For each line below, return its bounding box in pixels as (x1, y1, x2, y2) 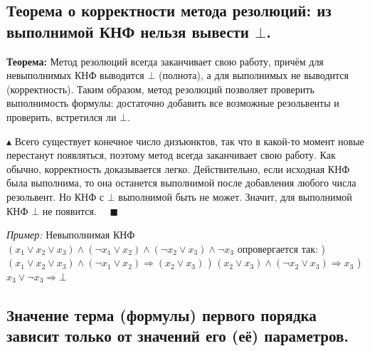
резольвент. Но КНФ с (6, 189, 105, 204)
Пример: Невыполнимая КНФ (6, 227, 135, 242)
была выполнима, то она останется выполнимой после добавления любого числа (6, 175, 356, 190)
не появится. (42, 203, 97, 218)
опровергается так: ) (237, 241, 325, 256)
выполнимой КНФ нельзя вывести (6, 20, 249, 42)
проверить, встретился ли (6, 109, 117, 124)
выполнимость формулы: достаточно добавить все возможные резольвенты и (6, 95, 339, 110)
